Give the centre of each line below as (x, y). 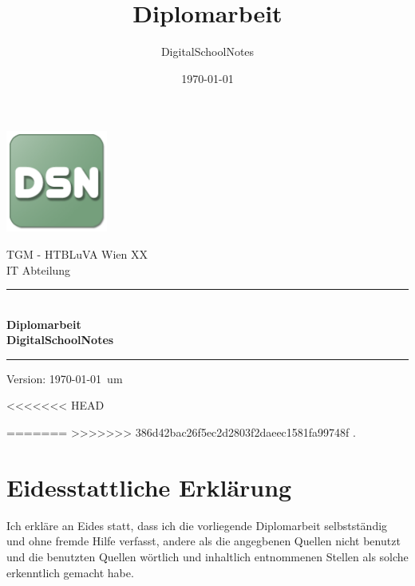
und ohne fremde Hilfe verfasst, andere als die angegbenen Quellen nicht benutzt (204, 541)
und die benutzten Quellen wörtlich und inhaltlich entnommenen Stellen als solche (207, 556)
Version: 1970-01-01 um (65, 378)
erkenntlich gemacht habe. (70, 572)
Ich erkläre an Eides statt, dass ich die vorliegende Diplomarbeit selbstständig (197, 525)
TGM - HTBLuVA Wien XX (77, 253)
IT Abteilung (39, 269)
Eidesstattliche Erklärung (149, 487)
